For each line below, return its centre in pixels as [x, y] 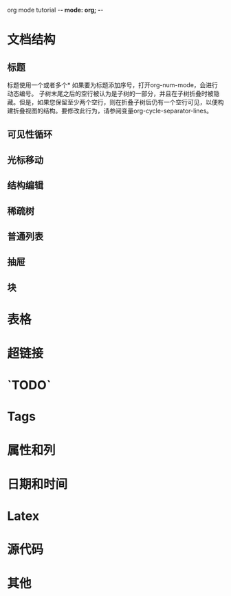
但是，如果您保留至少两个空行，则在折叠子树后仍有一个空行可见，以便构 [121, 102]
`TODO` [29, 386]
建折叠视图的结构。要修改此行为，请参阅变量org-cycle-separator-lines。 [110, 111]
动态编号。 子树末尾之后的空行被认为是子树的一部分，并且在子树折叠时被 [110, 93]
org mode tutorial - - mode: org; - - [55, 10]
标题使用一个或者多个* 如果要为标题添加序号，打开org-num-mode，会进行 [113, 85]
